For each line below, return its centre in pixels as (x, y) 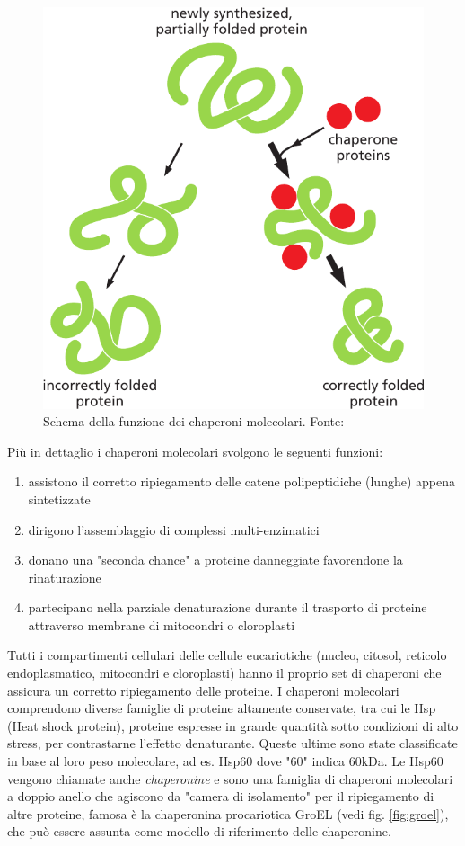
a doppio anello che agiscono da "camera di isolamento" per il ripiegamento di (221, 796)
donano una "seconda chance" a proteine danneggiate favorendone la (215, 560)
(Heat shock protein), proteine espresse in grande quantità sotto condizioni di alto (233, 725)
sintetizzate (59, 499)
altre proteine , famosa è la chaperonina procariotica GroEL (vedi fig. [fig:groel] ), (228, 813)
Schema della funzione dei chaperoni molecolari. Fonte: (194, 421)
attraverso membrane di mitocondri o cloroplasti (162, 624)
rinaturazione (65, 577)
